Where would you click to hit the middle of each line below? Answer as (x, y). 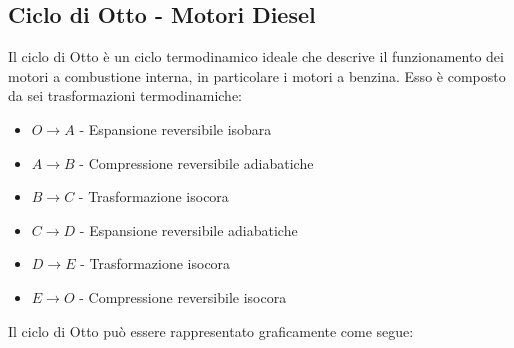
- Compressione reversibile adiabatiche (196, 162)
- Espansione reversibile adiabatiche (188, 229)
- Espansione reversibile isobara (175, 128)
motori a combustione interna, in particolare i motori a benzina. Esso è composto (257, 75)
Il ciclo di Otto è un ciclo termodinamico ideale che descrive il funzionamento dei (256, 56)
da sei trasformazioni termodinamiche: (125, 95)
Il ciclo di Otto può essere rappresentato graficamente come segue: (211, 330)
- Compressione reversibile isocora (183, 296)
